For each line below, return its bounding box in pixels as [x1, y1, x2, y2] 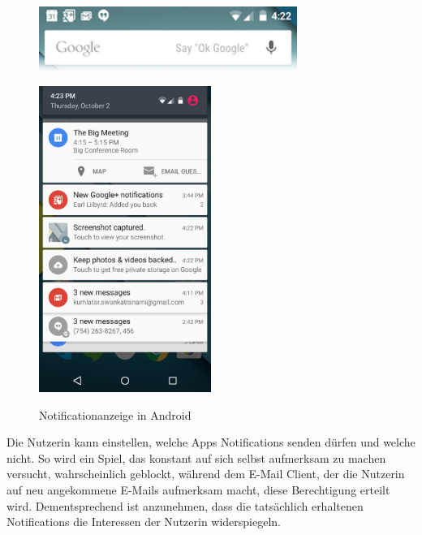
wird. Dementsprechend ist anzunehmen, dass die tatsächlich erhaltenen [6, 497, 364, 514]
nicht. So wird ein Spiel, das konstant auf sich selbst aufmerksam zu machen [6, 449, 386, 466]
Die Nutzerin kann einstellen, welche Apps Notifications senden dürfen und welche [6, 434, 416, 451]
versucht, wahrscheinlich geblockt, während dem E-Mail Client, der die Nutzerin [6, 465, 405, 482]
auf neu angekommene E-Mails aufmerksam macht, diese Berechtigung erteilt [6, 481, 390, 498]
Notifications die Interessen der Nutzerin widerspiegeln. [6, 513, 282, 530]
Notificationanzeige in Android [39, 406, 192, 423]
